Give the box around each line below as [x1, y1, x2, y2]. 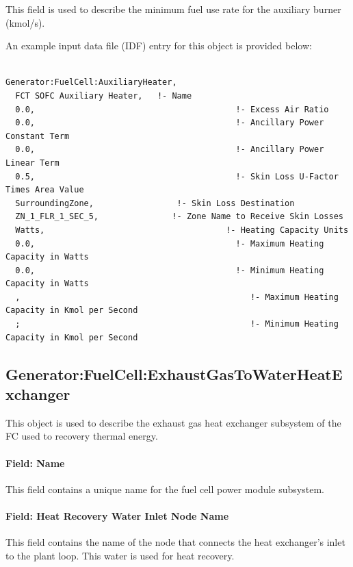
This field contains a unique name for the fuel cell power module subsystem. [5, 481, 324, 496]
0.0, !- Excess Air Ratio [15, 104, 329, 114]
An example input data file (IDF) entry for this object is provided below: [5, 38, 312, 53]
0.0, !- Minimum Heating [15, 265, 324, 275]
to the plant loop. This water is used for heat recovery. [5, 548, 235, 562]
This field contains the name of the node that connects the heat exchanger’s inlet [5, 535, 345, 549]
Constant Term [5, 131, 70, 141]
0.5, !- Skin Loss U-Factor [15, 171, 339, 181]
